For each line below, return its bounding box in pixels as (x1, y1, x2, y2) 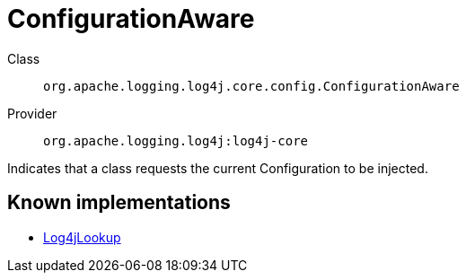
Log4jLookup (43, 229, 121, 245)
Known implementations (7, 191, 231, 214)
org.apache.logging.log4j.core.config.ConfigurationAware (43, 78, 460, 93)
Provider (7, 105, 57, 121)
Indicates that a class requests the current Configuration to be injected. (7, 160, 428, 176)
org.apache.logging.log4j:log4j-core (43, 133, 309, 148)
